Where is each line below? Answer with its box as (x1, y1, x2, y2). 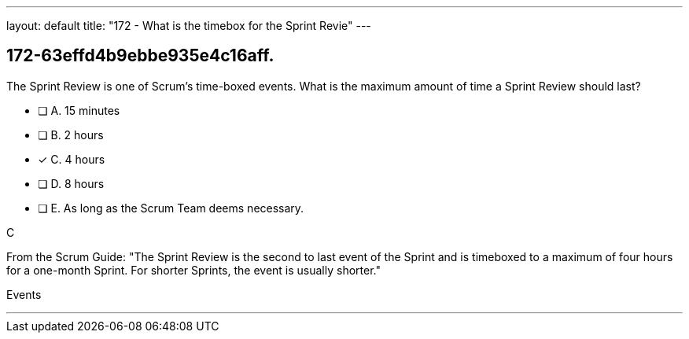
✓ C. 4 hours (38, 152, 105, 166)
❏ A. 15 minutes (38, 103, 120, 117)
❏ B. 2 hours (38, 127, 104, 142)
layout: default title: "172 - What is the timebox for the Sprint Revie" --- (6, 19, 371, 32)
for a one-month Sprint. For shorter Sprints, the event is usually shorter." (6, 263, 381, 277)
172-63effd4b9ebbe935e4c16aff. (6, 46, 274, 66)
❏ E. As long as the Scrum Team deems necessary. (38, 201, 304, 215)
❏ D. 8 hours (38, 176, 105, 190)
